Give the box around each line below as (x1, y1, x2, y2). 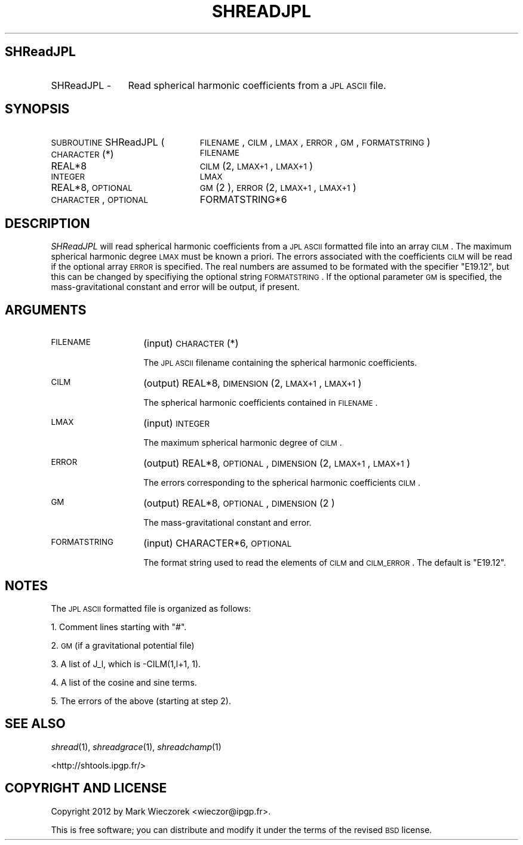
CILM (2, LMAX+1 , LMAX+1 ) (199, 160, 313, 172)
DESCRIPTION (5, 215, 90, 231)
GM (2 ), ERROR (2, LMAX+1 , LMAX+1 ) (199, 181, 356, 194)
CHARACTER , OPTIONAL (51, 193, 148, 206)
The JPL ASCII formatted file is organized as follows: (51, 603, 251, 613)
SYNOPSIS (5, 101, 70, 117)
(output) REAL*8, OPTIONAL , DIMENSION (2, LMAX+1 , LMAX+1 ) (143, 457, 410, 470)
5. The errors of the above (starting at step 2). (51, 695, 231, 706)
